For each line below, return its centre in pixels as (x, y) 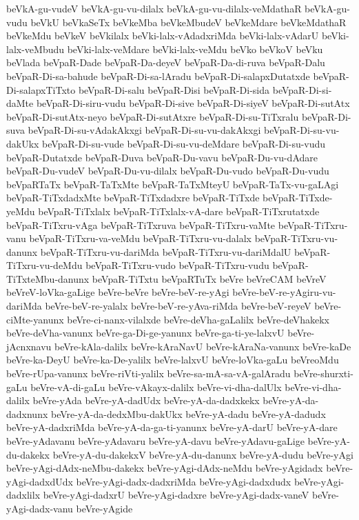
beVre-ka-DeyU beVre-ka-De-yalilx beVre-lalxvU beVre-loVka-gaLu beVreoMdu (173, 360)
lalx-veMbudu (35, 49)
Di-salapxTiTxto (41, 89)
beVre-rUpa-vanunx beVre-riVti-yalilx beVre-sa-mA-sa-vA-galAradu (148, 373)
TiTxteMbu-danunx (48, 278)
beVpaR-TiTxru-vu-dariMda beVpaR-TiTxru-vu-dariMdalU (166, 251)
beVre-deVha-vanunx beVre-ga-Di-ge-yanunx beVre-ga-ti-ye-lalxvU (145, 333)
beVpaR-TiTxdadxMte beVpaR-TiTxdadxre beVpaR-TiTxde (133, 198)
